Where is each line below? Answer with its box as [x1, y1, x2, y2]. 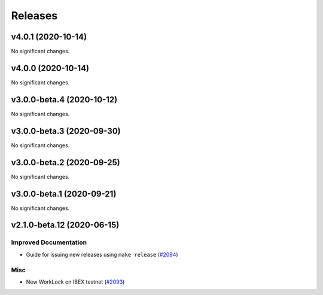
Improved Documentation [11, 238, 87, 247]
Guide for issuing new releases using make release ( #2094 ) [26, 251, 179, 258]
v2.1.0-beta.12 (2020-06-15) [11, 220, 120, 230]
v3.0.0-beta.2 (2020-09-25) [11, 157, 120, 168]
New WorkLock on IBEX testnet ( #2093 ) [26, 278, 125, 285]
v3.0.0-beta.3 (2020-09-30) [11, 126, 121, 136]
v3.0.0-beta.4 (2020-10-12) [11, 95, 118, 105]
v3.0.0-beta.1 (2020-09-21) [11, 188, 117, 199]
